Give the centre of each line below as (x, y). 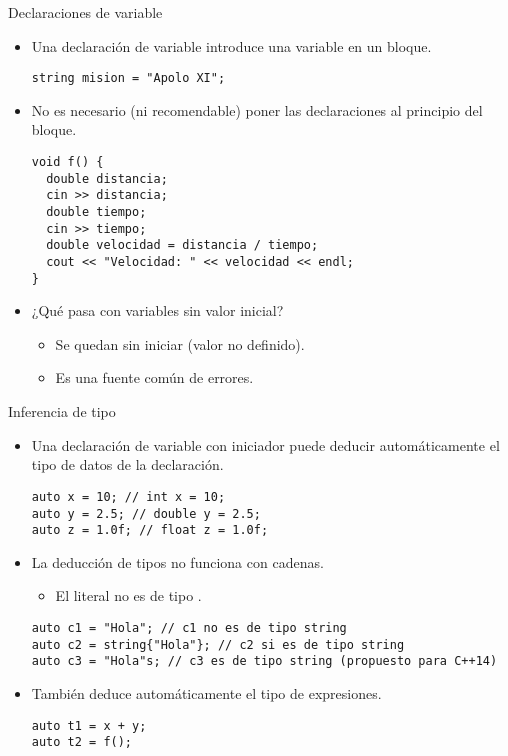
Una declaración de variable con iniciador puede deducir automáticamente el (265, 444)
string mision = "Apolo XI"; (128, 78)
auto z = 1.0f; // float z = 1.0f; (150, 530)
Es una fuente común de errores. (154, 377)
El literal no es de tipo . (128, 595)
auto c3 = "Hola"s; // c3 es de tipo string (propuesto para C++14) (264, 661)
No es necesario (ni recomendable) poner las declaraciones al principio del (257, 109)
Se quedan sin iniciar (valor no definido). (180, 343)
